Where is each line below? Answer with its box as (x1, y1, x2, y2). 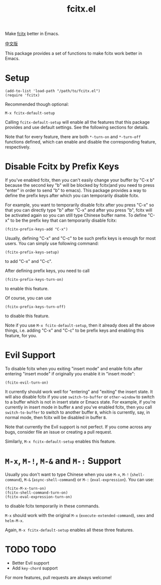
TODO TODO (5, 544, 57, 555)
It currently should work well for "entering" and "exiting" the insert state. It (5, 389, 153, 394)
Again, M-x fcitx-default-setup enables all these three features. (5, 527, 134, 533)
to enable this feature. (5, 286, 49, 292)
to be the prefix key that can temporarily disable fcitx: (10, 217, 117, 224)
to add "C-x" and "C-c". (5, 259, 52, 264)
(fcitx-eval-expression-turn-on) (5, 494, 73, 499)
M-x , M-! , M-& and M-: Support (5, 455, 121, 467)
